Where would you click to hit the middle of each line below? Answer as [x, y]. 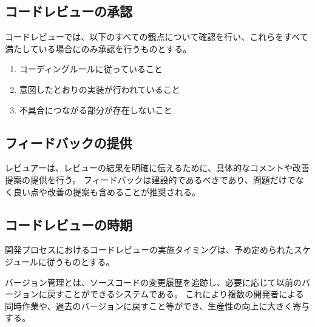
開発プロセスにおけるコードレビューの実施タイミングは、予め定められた [149, 250]
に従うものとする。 [76, 261]
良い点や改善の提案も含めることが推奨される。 [107, 191]
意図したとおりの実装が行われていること [100, 89]
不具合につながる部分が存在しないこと [96, 110]
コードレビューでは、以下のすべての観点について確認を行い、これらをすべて [157, 37]
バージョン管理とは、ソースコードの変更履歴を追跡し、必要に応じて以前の [154, 282]
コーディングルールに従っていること [91, 69]
